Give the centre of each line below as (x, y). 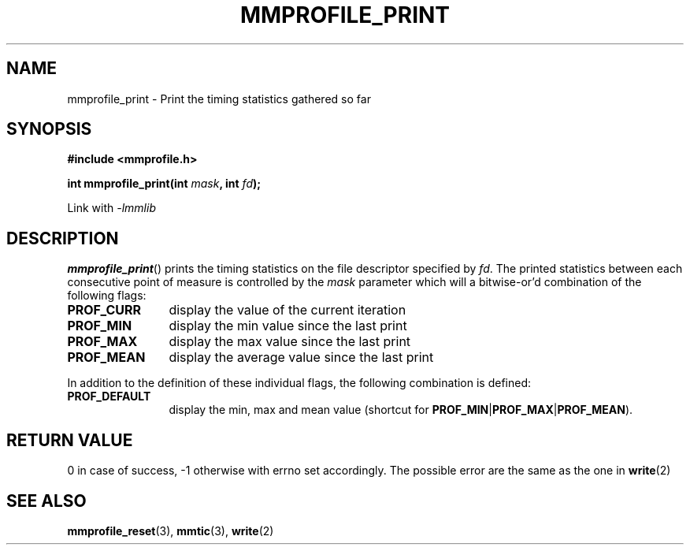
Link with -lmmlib (111, 208)
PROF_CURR (104, 310)
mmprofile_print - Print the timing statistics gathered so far (219, 99)
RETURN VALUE (70, 440)
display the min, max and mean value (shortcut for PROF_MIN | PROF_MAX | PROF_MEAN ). (401, 410)
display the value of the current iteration (287, 310)
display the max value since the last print (290, 342)
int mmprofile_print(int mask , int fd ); (164, 184)
